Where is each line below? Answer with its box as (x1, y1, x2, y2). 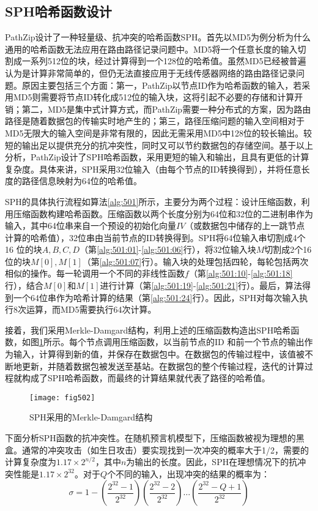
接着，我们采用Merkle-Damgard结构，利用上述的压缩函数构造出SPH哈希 (5, 323, 291, 336)
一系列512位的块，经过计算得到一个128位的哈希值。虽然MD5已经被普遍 (21, 54, 306, 67)
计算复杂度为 (5, 455, 56, 468)
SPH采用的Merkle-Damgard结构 (29, 411, 153, 423)
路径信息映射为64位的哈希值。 (21, 174, 142, 187)
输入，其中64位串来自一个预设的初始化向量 (5, 219, 176, 232)
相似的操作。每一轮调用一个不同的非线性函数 (5, 267, 185, 280)
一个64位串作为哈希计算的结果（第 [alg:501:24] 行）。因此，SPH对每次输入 (13, 291, 300, 304)
